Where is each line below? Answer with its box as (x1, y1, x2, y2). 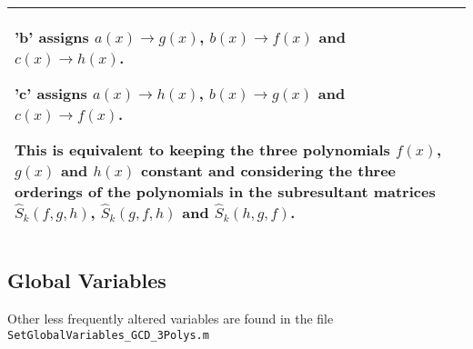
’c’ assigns (15, 83, 87, 104)
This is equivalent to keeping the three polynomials (15, 139, 390, 160)
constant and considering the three (140, 160, 397, 181)
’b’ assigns (15, 26, 89, 47)
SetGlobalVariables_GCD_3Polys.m (7, 328, 209, 342)
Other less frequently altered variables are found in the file (7, 309, 334, 328)
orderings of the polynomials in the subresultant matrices (15, 181, 436, 202)
